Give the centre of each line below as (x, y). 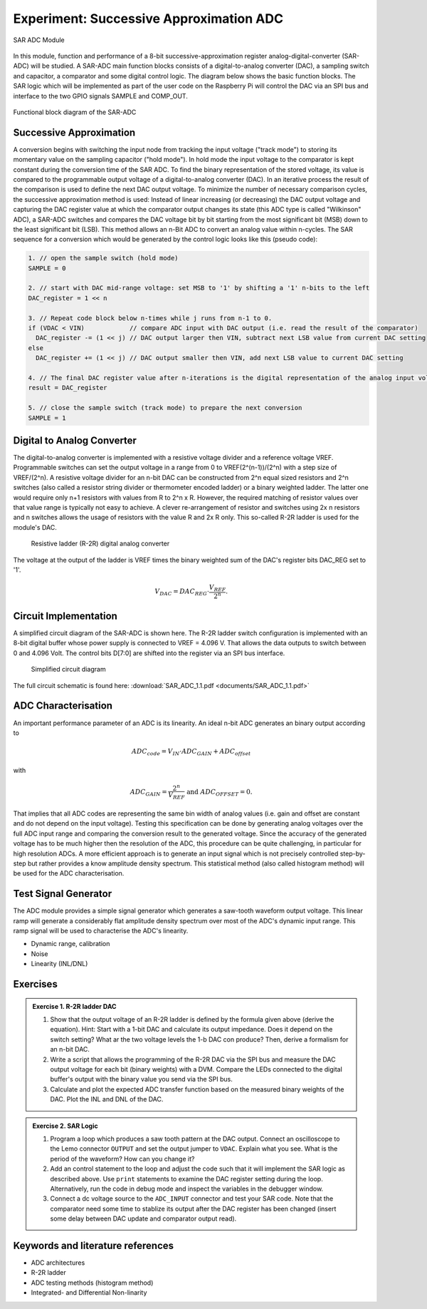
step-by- (353, 853)
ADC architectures (58, 1263)
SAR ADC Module (39, 40)
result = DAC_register (68, 388)
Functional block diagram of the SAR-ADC (75, 112)
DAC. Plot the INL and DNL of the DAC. (107, 1099)
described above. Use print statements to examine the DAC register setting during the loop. (186, 1179)
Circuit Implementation (65, 616)
